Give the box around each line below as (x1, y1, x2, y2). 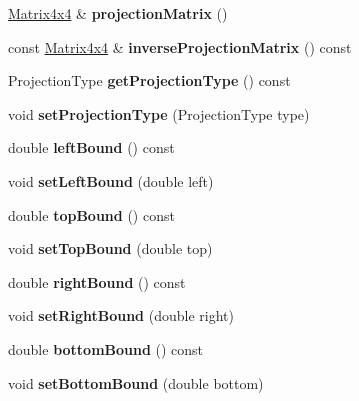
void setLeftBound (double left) (8, 170, 214, 191)
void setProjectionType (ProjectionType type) (8, 103, 310, 124)
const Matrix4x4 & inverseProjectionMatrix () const (8, 36, 352, 57)
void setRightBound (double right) (8, 305, 234, 326)
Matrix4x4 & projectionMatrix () (8, 3, 228, 23)
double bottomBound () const (8, 338, 204, 359)
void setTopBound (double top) (8, 238, 213, 259)
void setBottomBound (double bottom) (8, 372, 264, 393)
